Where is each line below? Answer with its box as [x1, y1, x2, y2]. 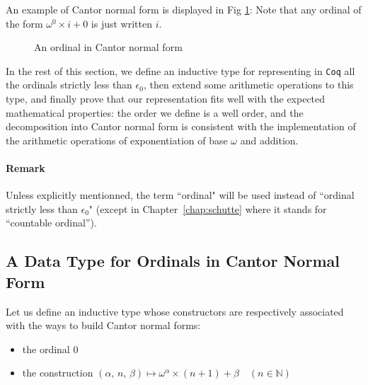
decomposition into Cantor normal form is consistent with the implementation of [6, 119, 356, 134]
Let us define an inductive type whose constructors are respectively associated [6, 304, 344, 318]
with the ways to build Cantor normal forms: [6, 318, 201, 333]
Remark [6, 161, 45, 175]
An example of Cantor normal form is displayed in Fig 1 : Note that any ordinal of [6, 2, 362, 16]
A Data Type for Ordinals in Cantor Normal [6, 250, 340, 272]
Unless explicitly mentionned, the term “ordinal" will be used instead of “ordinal [6, 188, 355, 202]
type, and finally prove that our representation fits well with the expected [6, 91, 326, 106]
